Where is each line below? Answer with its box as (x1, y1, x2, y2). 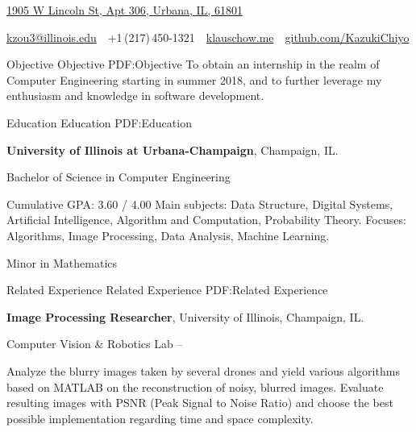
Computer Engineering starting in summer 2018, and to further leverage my (6, 71, 382, 88)
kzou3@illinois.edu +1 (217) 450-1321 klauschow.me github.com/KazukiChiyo (6, 28, 410, 45)
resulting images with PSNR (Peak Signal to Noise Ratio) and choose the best (6, 394, 393, 411)
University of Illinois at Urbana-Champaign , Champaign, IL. (6, 141, 339, 158)
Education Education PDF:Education (6, 114, 192, 131)
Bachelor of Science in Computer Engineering (6, 168, 231, 185)
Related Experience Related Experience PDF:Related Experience (6, 281, 328, 298)
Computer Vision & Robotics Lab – (6, 335, 183, 352)
